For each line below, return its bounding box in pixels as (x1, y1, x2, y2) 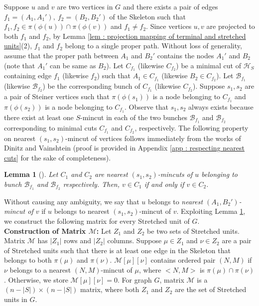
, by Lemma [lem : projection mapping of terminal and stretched (49, 30, 246, 41)
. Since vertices (146, 21, 192, 31)
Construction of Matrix (4, 225, 86, 236)
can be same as (50, 60, 96, 70)
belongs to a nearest (9, 264, 71, 275)
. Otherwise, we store (4, 274, 68, 285)
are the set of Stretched (175, 284, 247, 295)
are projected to (206, 21, 255, 31)
